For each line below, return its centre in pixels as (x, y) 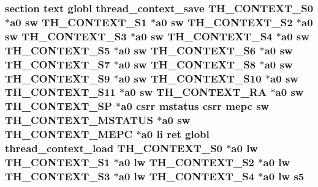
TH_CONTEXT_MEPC (69, 134)
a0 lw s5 (284, 176)
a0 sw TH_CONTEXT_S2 (224, 22)
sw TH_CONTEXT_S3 (66, 36)
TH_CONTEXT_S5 (58, 50)
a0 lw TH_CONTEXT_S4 (187, 176)
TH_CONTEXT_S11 (60, 92)
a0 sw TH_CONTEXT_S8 (187, 64)
